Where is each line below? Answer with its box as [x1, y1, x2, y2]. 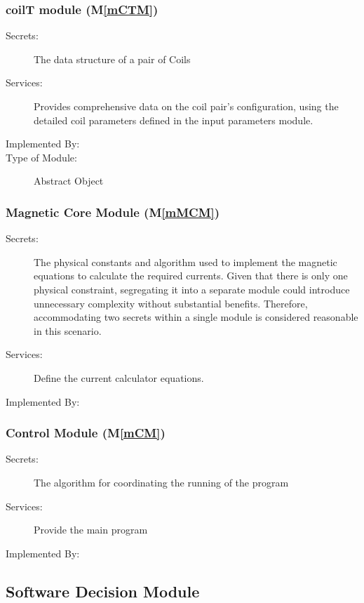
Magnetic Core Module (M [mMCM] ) [6, 203, 220, 220]
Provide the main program [34, 522, 148, 537]
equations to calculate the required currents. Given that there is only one [34, 268, 348, 283]
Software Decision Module [6, 580, 200, 602]
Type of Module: [6, 150, 77, 164]
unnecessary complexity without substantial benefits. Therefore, [34, 296, 308, 310]
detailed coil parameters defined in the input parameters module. [34, 112, 314, 127]
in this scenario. [34, 323, 102, 338]
